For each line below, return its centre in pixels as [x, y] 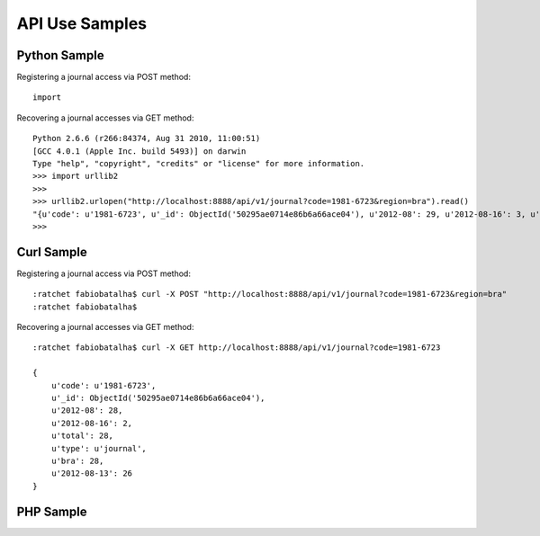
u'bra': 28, [77, 460]
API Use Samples [82, 23]
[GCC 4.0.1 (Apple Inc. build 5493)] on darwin [139, 151]
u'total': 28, [82, 436]
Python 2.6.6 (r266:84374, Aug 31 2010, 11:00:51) [147, 138]
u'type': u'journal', [99, 448]
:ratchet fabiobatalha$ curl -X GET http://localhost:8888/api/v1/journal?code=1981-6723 [237, 348]
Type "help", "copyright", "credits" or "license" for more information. [199, 164]
